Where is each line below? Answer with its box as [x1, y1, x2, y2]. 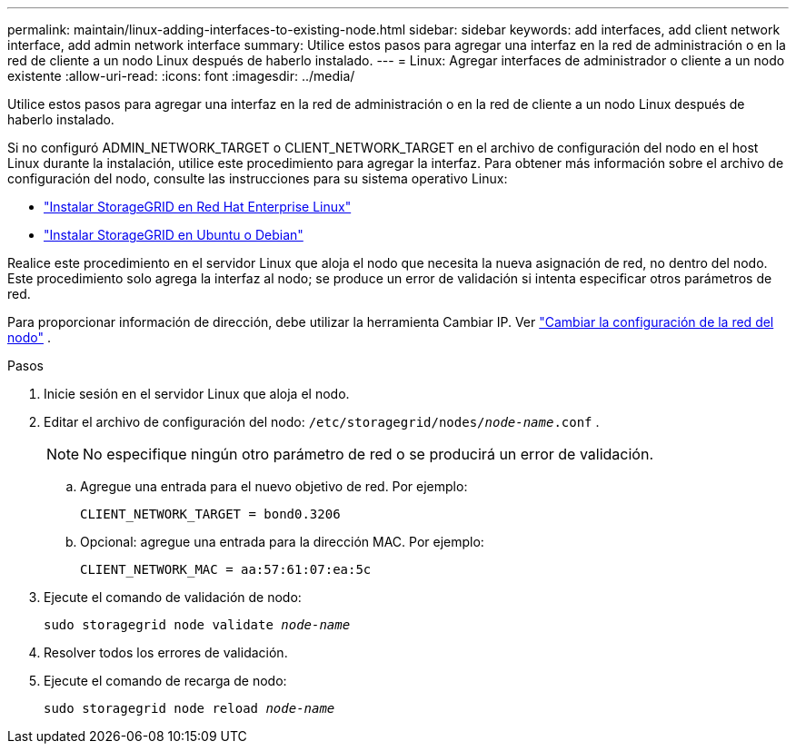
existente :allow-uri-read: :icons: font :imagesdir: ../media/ [7, 68, 355, 84]
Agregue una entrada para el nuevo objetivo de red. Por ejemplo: [80, 479, 468, 494]
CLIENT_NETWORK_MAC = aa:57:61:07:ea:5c [80, 562, 372, 577]
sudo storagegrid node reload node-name [44, 701, 335, 716]
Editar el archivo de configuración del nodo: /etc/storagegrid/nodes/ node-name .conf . [44, 414, 600, 430]
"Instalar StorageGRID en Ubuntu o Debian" [44, 227, 303, 242]
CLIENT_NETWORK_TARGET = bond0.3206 [80, 507, 341, 521]
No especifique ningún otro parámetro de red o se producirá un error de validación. [83, 445, 653, 463]
